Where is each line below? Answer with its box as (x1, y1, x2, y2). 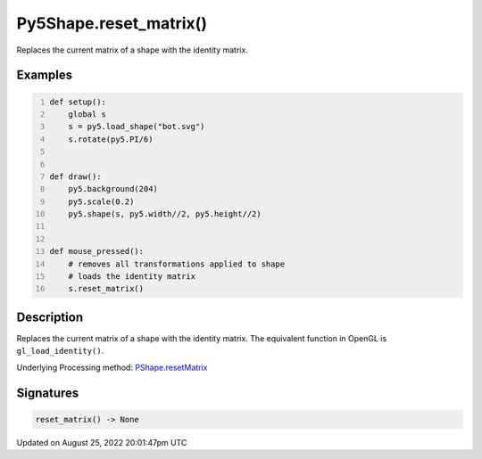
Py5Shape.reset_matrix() (16, 13, 207, 33)
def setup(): (49, 96, 107, 107)
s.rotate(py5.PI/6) (68, 134, 154, 144)
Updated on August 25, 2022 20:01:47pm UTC (16, 437, 187, 447)
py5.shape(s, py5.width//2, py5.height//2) (68, 209, 262, 219)
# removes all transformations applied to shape (68, 258, 286, 269)
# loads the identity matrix (68, 272, 196, 282)
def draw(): (49, 171, 102, 182)
